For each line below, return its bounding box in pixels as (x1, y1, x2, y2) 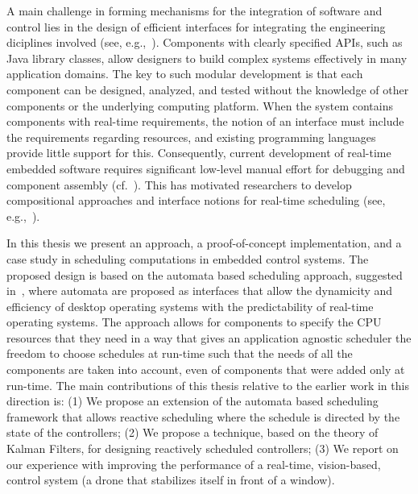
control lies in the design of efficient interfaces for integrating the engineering (6, 18, 386, 35)
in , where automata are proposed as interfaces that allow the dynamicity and (6, 282, 393, 299)
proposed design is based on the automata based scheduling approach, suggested (6, 266, 403, 283)
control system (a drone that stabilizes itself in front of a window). (6, 471, 335, 488)
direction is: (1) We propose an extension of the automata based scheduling (6, 392, 379, 409)
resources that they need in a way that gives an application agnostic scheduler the (6, 329, 412, 346)
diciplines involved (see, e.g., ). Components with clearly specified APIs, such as (6, 34, 403, 51)
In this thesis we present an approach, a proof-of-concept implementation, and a (6, 235, 402, 251)
